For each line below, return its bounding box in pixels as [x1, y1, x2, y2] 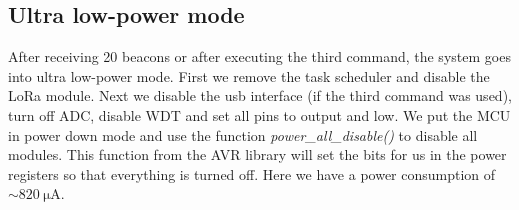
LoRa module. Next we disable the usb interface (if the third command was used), [8, 85, 512, 106]
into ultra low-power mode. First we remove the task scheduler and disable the [8, 65, 490, 86]
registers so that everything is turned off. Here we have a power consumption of [8, 163, 496, 184]
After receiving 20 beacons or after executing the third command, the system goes [8, 46, 511, 67]
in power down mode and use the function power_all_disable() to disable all [8, 124, 478, 145]
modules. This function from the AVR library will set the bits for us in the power [8, 144, 507, 165]
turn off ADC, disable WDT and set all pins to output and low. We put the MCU [8, 104, 511, 125]
